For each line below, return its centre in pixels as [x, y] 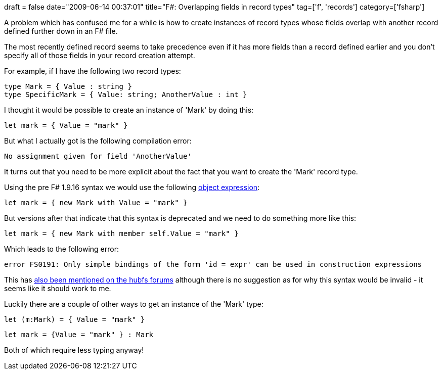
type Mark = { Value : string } [68, 86]
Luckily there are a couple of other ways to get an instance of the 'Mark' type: [134, 304]
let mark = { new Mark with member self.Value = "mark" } [121, 233]
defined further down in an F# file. [61, 31]
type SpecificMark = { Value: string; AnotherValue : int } [126, 95]
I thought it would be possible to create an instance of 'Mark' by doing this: [129, 110]
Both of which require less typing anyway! [74, 350]
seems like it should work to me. [58, 288]
